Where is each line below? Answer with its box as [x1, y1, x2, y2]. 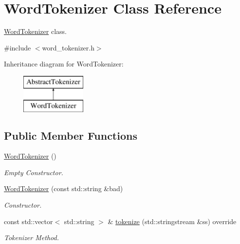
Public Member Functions [4, 128, 137, 143]
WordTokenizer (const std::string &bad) [4, 183, 123, 194]
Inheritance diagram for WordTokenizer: [4, 59, 124, 69]
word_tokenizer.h [42, 42, 94, 52]
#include [4, 42, 31, 52]
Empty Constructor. [4, 167, 63, 177]
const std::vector [4, 216, 53, 226]
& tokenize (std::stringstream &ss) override [108, 216, 237, 226]
